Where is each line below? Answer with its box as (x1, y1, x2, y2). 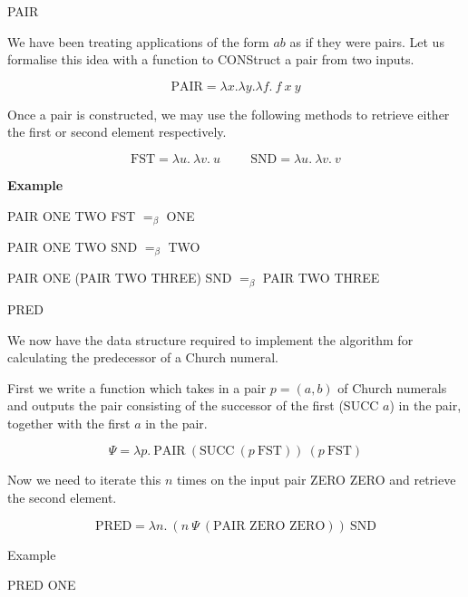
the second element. (7, 488, 117, 507)
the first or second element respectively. (7, 122, 227, 141)
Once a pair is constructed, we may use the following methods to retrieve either (7, 104, 450, 123)
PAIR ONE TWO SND (7, 237, 138, 256)
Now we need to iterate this (7, 470, 161, 489)
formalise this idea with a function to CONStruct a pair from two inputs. (7, 50, 414, 69)
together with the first (7, 413, 131, 432)
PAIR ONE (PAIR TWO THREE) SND (7, 268, 232, 287)
